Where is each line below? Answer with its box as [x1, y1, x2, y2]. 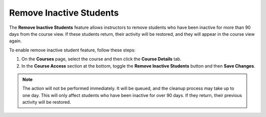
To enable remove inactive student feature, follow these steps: [9, 47, 135, 53]
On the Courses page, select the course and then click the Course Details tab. [21, 56, 182, 62]
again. [9, 38, 22, 44]
